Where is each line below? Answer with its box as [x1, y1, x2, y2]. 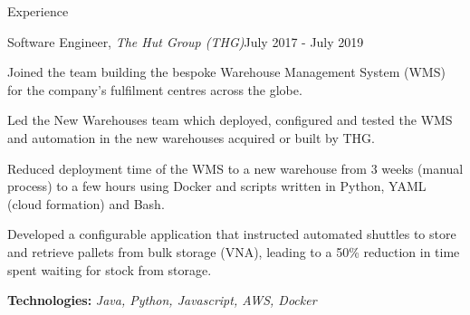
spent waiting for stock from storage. [7, 260, 212, 279]
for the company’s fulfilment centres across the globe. [7, 80, 302, 99]
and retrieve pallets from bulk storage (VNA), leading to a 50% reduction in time [7, 242, 460, 261]
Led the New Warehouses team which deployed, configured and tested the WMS [7, 110, 453, 129]
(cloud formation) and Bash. [7, 194, 165, 213]
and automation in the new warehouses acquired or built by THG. [7, 128, 375, 147]
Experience [7, 2, 69, 20]
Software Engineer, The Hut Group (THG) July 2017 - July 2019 [7, 32, 364, 51]
